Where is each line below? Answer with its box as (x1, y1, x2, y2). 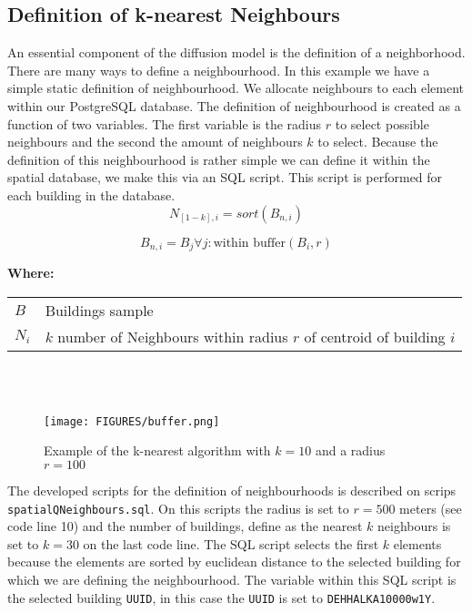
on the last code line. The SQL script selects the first (83, 534, 379, 553)
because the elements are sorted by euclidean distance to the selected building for (7, 552, 461, 571)
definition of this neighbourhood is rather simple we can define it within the (7, 149, 430, 169)
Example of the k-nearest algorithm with (44, 441, 271, 460)
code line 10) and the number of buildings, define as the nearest (7, 516, 363, 536)
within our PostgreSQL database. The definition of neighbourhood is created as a (7, 96, 461, 115)
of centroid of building (304, 325, 446, 347)
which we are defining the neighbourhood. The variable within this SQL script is (7, 570, 457, 589)
